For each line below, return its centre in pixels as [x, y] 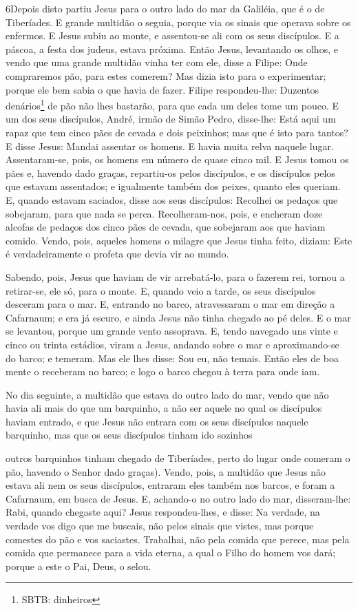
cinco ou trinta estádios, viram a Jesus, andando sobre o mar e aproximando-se [172, 344]
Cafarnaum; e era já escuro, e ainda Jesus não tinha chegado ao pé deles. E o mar [178, 317]
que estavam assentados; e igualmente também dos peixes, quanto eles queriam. [173, 186]
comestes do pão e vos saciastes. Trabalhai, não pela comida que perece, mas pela [178, 539]
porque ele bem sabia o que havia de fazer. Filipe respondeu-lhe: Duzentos [162, 89]
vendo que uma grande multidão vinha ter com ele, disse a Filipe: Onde [157, 62]
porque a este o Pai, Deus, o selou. [78, 566]
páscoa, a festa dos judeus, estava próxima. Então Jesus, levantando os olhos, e [172, 49]
